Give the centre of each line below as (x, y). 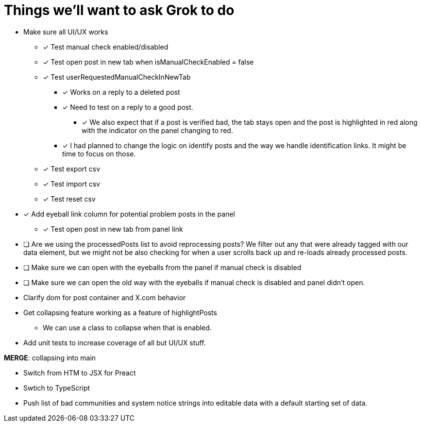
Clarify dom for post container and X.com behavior (105, 297)
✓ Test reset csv (69, 199)
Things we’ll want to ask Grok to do (119, 10)
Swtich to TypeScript (57, 388)
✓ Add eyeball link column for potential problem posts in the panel (129, 214)
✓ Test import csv (72, 184)
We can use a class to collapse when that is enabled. (127, 327)
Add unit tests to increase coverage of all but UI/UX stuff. (115, 342)
